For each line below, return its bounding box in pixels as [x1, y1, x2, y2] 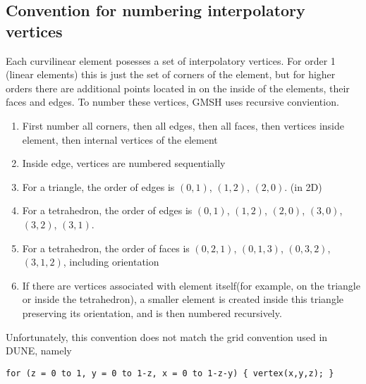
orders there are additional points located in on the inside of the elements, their [6, 80, 350, 95]
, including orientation [63, 254, 159, 269]
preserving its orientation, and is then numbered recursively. [22, 305, 282, 320]
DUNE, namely [6, 343, 72, 358]
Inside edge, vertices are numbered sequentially [22, 156, 226, 171]
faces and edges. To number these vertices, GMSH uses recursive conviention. [6, 94, 339, 109]
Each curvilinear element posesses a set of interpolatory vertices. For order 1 [6, 53, 336, 68]
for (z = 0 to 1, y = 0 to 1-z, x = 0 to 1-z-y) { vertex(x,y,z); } [6, 368, 334, 378]
